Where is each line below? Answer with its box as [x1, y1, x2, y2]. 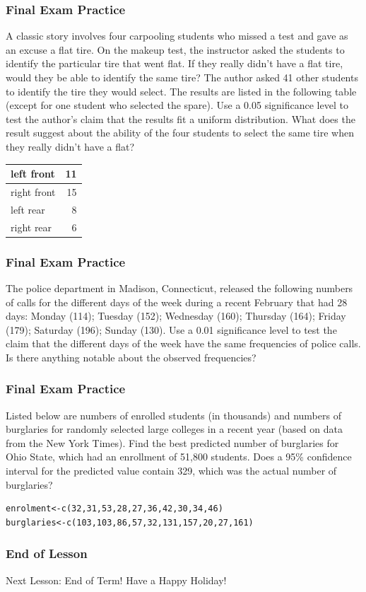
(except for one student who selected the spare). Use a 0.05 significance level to [6, 98, 348, 112]
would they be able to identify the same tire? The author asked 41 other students [6, 70, 358, 84]
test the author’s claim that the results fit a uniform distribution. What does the [6, 111, 355, 126]
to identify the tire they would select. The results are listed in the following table [6, 83, 357, 98]
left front [11, 166, 55, 181]
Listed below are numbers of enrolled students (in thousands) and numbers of [6, 407, 341, 422]
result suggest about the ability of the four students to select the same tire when [6, 125, 354, 140]
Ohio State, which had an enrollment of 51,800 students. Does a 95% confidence [6, 449, 352, 464]
